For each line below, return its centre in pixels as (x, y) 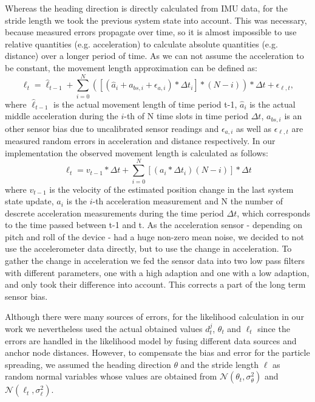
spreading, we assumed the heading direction (88, 364)
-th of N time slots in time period (186, 116)
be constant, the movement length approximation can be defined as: (131, 67)
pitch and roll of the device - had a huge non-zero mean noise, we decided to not (154, 236)
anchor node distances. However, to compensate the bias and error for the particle (157, 352)
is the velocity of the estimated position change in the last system (171, 189)
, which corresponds (274, 213)
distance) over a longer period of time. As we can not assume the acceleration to (154, 56)
